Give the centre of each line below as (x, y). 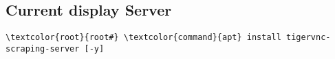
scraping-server (43, 48)
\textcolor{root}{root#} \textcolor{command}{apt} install (143, 38)
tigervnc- (309, 38)
